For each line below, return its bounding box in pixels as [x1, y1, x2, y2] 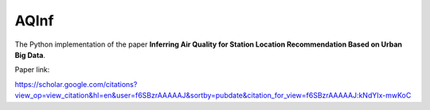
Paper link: [14, 65, 50, 74]
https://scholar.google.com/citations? [14, 79, 138, 89]
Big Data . [14, 50, 45, 59]
